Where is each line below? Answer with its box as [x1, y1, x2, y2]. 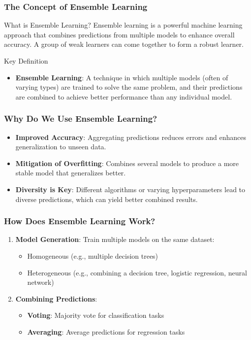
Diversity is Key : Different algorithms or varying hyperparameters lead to [15, 184, 246, 194]
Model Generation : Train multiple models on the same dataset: [15, 234, 215, 244]
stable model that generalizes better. [15, 168, 126, 178]
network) [27, 277, 54, 287]
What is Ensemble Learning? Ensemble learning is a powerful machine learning [4, 20, 243, 30]
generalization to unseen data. [15, 141, 106, 152]
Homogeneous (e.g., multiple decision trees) [27, 250, 158, 261]
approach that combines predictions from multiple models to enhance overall [4, 29, 235, 39]
